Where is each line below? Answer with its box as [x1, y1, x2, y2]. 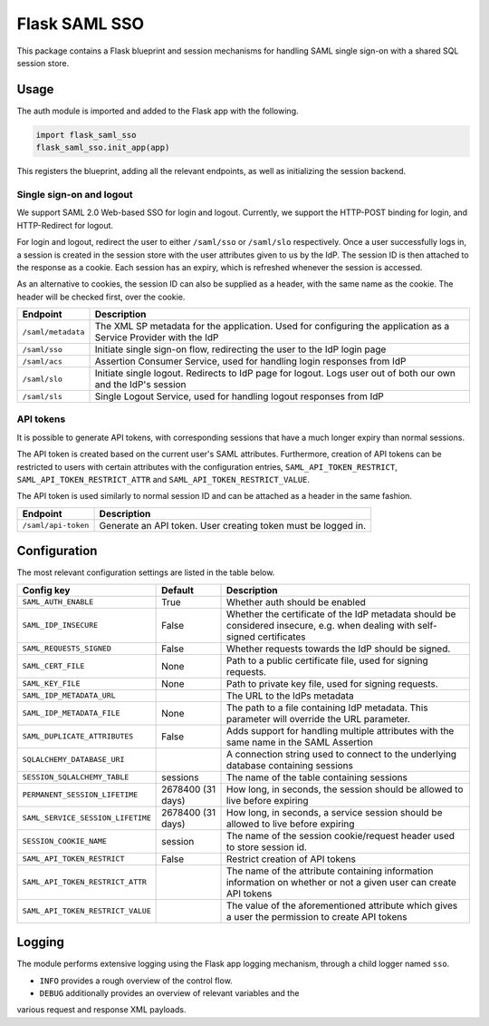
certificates [257, 630, 306, 643]
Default [161, 583, 195, 596]
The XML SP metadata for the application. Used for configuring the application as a [94, 320, 450, 333]
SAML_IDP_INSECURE [22, 620, 99, 630]
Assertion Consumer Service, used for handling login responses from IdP [94, 355, 407, 367]
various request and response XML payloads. [16, 1004, 187, 1015]
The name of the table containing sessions [225, 771, 407, 784]
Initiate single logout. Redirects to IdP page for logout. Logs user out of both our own [94, 367, 456, 380]
